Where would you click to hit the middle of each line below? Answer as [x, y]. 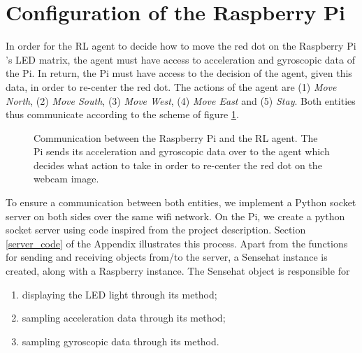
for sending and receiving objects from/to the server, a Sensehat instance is [167, 257]
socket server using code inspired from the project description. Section [156, 230]
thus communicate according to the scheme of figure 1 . [122, 114]
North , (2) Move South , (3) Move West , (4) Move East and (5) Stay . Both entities [181, 100]
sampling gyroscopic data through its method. [121, 341]
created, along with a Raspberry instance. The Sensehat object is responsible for [178, 271]
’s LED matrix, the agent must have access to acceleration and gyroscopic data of [180, 59]
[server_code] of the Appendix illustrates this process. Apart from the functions [177, 243]
